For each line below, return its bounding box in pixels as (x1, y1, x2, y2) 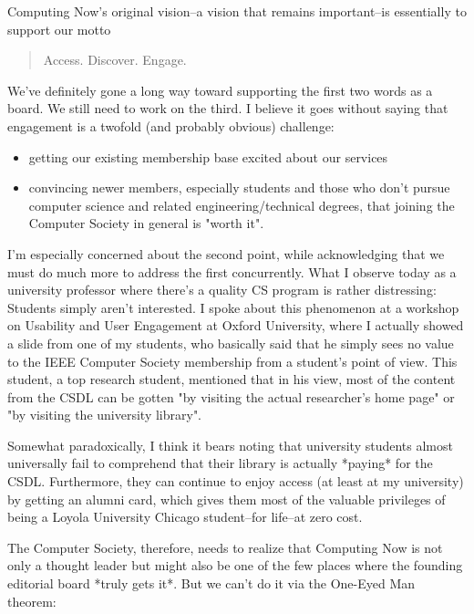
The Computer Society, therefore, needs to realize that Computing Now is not (7, 537, 443, 557)
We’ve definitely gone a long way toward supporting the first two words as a (7, 80, 433, 99)
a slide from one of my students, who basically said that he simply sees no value (7, 333, 454, 352)
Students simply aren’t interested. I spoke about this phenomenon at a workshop (7, 297, 459, 317)
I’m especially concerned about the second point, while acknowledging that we (7, 244, 445, 263)
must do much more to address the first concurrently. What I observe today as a (7, 262, 457, 281)
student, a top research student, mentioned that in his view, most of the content (7, 369, 456, 389)
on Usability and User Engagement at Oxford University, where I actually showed (7, 316, 464, 335)
